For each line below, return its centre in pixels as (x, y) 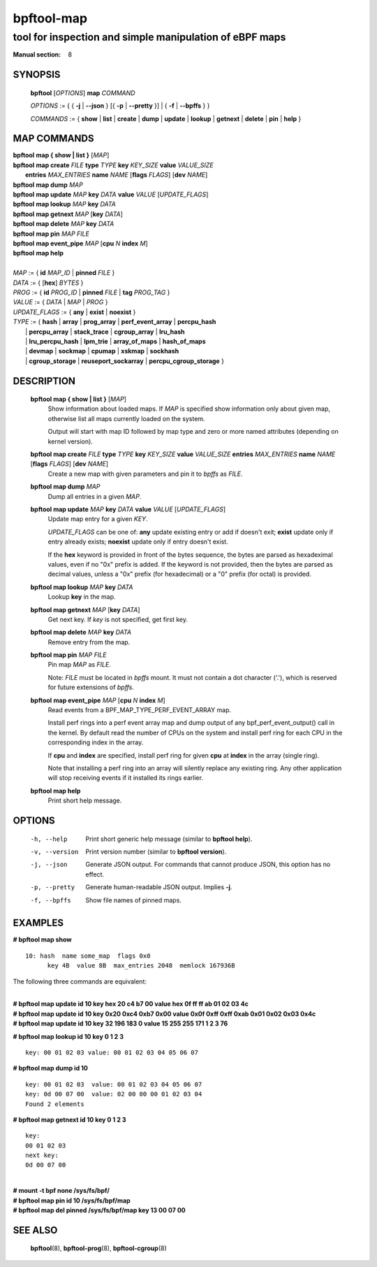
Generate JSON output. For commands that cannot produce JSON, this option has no (208, 865)
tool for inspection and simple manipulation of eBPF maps (149, 37)
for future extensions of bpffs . (91, 687)
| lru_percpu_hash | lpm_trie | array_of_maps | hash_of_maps (116, 341)
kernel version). (71, 441)
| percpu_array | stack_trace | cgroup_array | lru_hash (105, 332)
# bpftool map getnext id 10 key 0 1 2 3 (69, 1119)
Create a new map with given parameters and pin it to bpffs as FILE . (146, 474)
